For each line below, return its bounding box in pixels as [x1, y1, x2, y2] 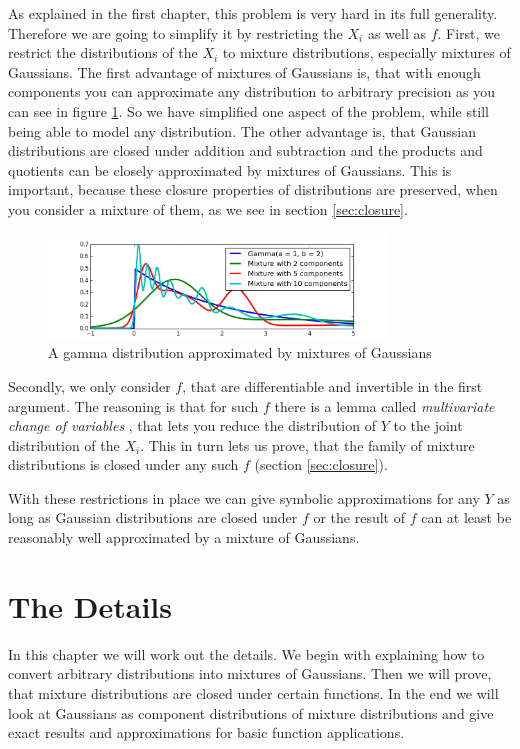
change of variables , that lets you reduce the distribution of [8, 415, 376, 436]
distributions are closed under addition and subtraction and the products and [8, 140, 483, 161]
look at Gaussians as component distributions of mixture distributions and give [8, 702, 494, 723]
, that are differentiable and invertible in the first [182, 375, 483, 396]
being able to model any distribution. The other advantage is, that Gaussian [8, 120, 476, 141]
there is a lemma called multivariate [274, 395, 495, 416]
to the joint [393, 415, 463, 436]
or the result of [313, 507, 406, 528]
